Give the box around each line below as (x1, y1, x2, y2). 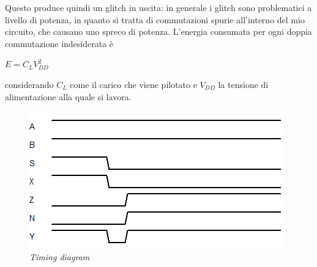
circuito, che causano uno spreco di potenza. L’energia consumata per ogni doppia (5, 25, 312, 38)
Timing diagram (29, 250, 90, 263)
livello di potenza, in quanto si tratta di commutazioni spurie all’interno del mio (5, 13, 305, 26)
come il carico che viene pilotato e (70, 78, 197, 90)
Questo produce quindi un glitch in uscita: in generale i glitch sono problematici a (5, 1, 312, 13)
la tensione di (218, 78, 269, 90)
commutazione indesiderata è (5, 37, 114, 49)
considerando (5, 78, 54, 90)
